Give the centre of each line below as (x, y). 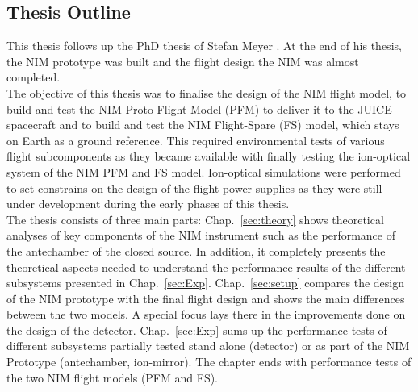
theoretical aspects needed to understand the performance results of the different (206, 267)
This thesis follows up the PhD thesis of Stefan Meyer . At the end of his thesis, (204, 46)
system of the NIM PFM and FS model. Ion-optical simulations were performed (204, 171)
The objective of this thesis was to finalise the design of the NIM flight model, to (207, 92)
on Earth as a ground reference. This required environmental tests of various (196, 140)
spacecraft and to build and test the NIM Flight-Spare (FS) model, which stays (203, 125)
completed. (33, 77)
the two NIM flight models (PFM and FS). (113, 377)
